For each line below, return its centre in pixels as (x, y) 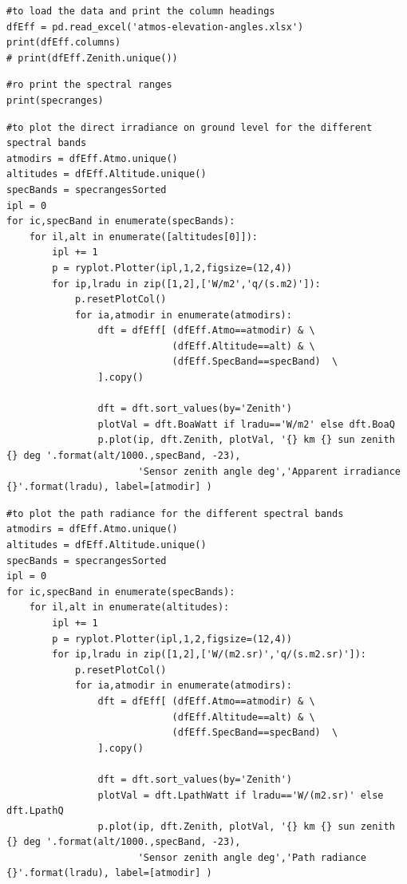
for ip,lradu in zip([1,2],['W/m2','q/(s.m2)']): (186, 284)
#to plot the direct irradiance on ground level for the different (190, 127)
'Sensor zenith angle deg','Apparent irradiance (269, 471)
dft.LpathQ (35, 811)
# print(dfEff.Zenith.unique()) (92, 58)
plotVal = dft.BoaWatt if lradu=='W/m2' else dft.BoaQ (246, 424)
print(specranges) (55, 100)
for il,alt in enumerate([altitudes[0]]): (143, 237)
